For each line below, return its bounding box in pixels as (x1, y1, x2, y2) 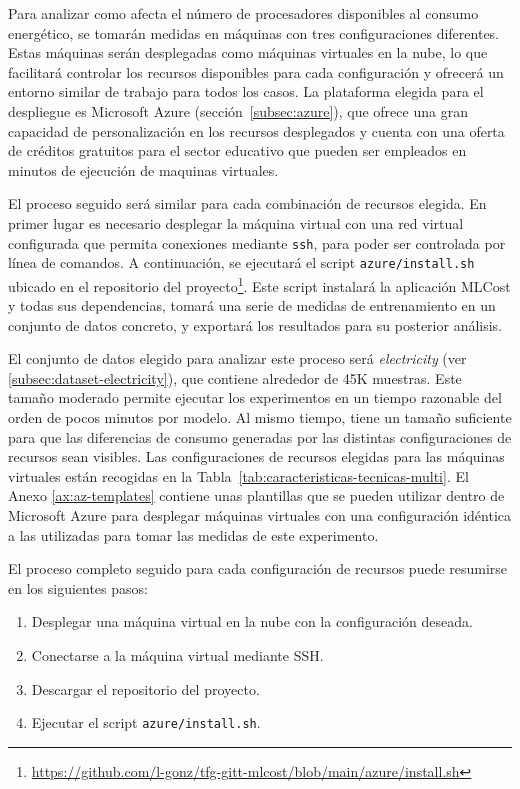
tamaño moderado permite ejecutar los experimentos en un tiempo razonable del (8, 387, 502, 408)
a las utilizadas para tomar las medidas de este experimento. (8, 524, 379, 545)
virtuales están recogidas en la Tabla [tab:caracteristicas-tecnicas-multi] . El (8, 465, 469, 486)
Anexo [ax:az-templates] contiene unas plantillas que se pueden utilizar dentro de (8, 485, 505, 506)
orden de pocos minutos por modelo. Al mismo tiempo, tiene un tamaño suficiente (8, 407, 512, 428)
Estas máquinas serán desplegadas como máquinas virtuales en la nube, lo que (8, 42, 488, 63)
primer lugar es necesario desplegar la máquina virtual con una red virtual (8, 212, 464, 233)
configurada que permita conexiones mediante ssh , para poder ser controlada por (8, 232, 506, 253)
